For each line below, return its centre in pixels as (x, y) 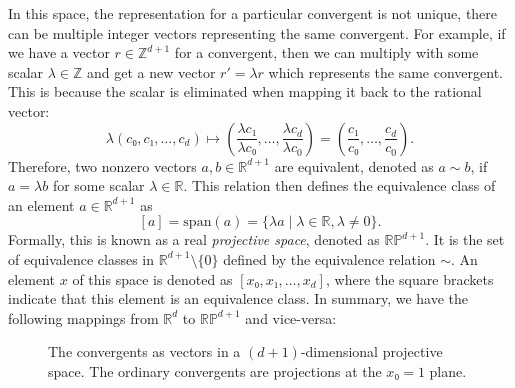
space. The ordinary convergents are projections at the (215, 370)
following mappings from (83, 317)
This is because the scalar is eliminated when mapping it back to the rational (245, 91)
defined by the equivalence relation (329, 258)
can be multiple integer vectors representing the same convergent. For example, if (257, 32)
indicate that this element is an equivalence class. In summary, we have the (238, 298)
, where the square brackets (409, 278)
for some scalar (98, 185)
